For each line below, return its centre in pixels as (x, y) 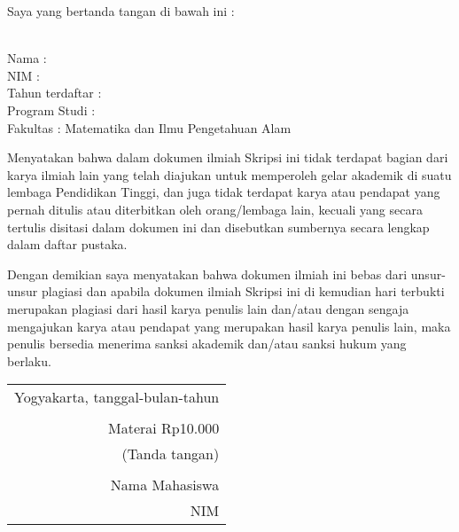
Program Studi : (51, 110)
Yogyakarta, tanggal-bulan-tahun (117, 397)
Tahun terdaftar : (54, 93)
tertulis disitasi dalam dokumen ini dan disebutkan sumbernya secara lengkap (218, 227)
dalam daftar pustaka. (67, 244)
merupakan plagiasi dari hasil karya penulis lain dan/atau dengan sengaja (208, 308)
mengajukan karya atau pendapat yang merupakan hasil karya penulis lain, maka (229, 326)
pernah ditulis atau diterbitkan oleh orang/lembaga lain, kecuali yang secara (215, 209)
